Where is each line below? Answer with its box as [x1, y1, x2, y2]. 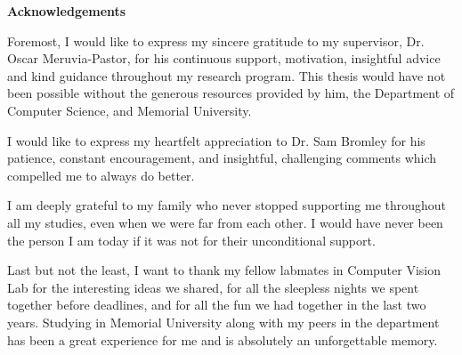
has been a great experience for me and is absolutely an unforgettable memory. [7, 330, 438, 349]
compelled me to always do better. [7, 165, 195, 184]
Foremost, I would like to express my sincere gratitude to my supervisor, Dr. [7, 31, 425, 50]
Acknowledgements [7, 2, 126, 20]
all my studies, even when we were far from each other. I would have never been [7, 213, 443, 231]
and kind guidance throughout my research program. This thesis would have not [7, 66, 446, 85]
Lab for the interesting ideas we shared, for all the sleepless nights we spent [7, 278, 419, 296]
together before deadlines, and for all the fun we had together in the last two [7, 295, 426, 314]
